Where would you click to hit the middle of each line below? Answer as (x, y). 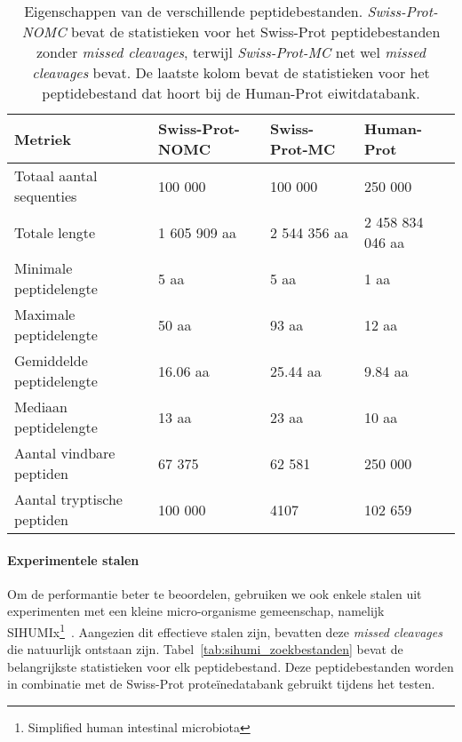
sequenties (46, 196)
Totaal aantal (56, 176)
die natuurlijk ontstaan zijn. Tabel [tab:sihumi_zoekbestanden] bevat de (205, 649)
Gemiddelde (51, 360)
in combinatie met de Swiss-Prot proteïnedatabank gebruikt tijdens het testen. (221, 684)
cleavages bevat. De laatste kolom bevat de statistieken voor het (231, 72)
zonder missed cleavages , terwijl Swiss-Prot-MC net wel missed (231, 52)
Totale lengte (55, 232)
